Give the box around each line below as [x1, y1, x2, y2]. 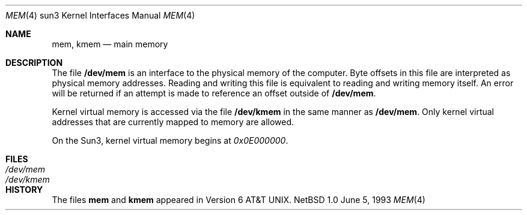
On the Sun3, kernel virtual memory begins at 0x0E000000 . [52, 135, 288, 146]
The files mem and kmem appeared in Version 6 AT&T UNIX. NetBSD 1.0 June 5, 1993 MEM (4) [52, 195, 425, 205]
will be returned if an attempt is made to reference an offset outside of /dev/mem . [52, 88, 376, 98]
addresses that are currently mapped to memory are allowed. [52, 117, 294, 127]
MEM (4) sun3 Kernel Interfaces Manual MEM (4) [5, 10, 195, 20]
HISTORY [5, 184, 43, 195]
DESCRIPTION [5, 57, 63, 68]
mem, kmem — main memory [52, 39, 168, 49]
